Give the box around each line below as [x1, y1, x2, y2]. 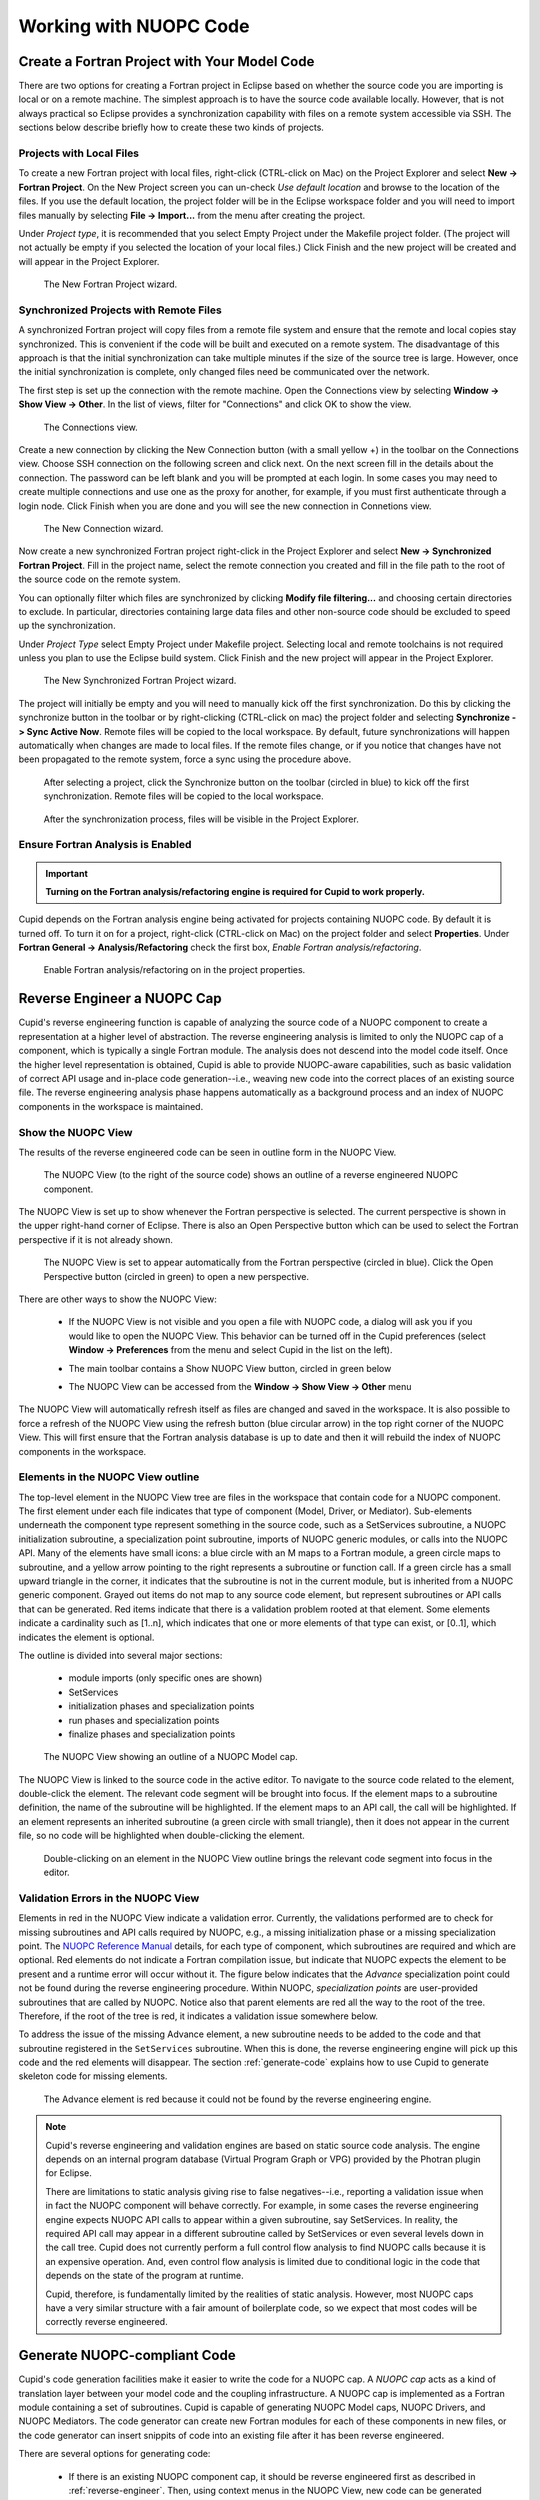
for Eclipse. [45, 2167, 92, 2179]
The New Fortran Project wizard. [43, 278, 178, 290]
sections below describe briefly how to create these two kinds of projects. [18, 121, 325, 134]
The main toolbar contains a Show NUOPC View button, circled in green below [68, 1362, 392, 1374]
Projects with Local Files [18, 146, 140, 160]
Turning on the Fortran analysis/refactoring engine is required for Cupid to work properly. [45, 885, 425, 897]
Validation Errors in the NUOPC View [18, 1891, 200, 1905]
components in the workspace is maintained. [18, 1100, 204, 1112]
